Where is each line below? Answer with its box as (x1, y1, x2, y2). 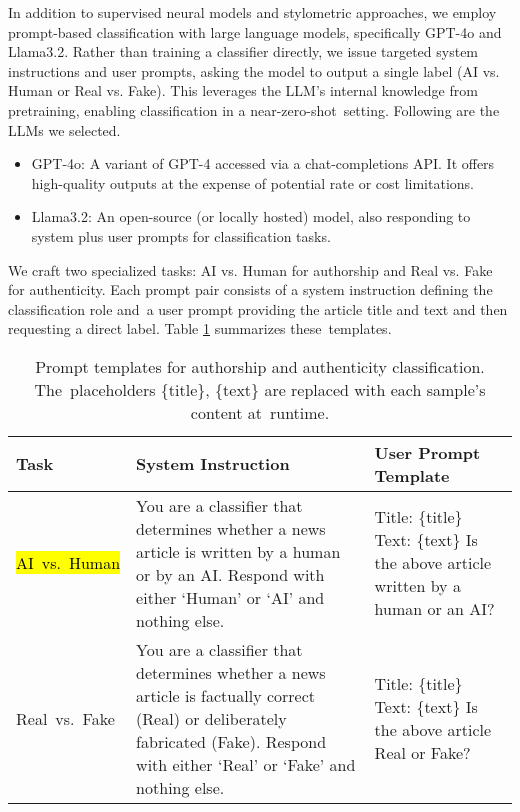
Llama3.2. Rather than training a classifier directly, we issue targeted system (8, 41, 479, 62)
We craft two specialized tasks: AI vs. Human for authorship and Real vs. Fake (8, 259, 493, 280)
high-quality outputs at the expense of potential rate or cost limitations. (31, 172, 474, 193)
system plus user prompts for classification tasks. (31, 225, 331, 246)
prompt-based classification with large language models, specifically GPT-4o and (8, 21, 502, 42)
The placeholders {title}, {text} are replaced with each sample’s (34, 377, 486, 401)
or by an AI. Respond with (136, 562, 325, 586)
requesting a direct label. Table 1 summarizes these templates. (8, 318, 392, 339)
